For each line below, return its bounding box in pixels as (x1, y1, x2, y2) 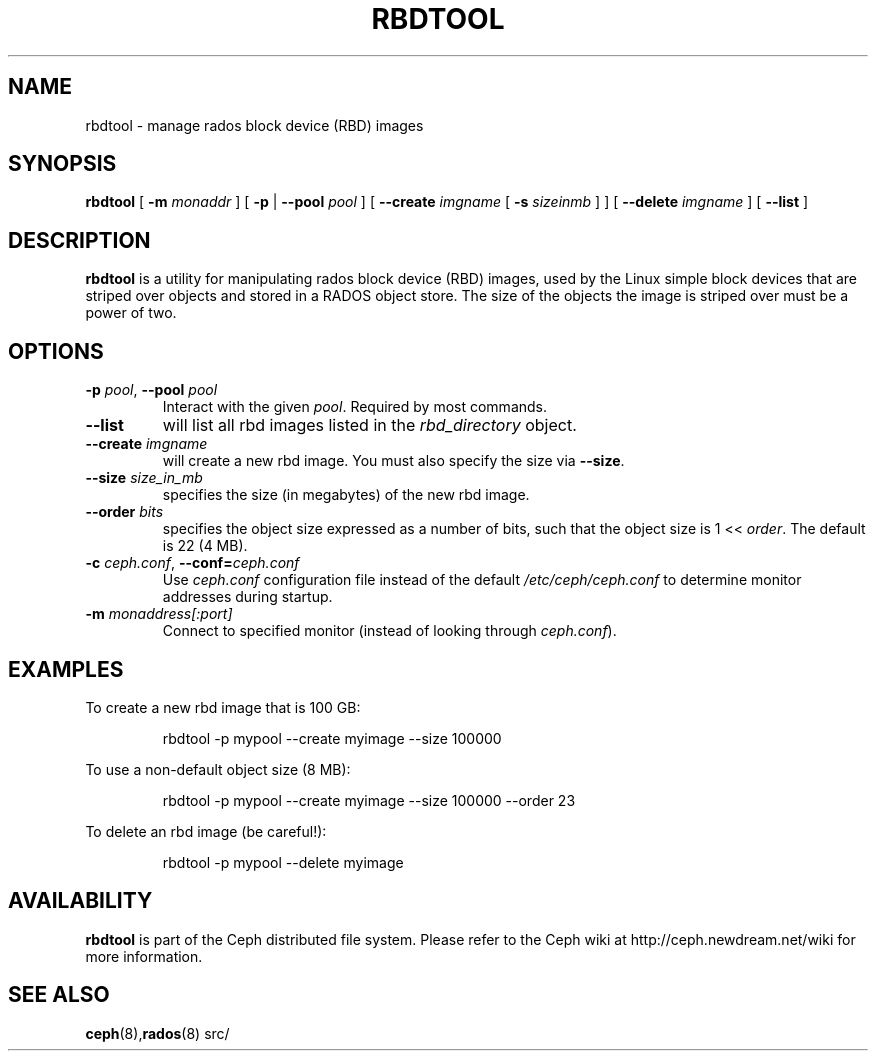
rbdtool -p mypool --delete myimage (162, 853, 404, 871)
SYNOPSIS (8, 151, 117, 177)
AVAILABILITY (8, 888, 153, 914)
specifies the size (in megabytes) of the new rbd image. (162, 486, 530, 504)
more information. (85, 947, 203, 965)
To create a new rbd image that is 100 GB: (85, 698, 361, 716)
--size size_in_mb (85, 469, 203, 487)
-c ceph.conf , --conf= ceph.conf (85, 554, 300, 572)
